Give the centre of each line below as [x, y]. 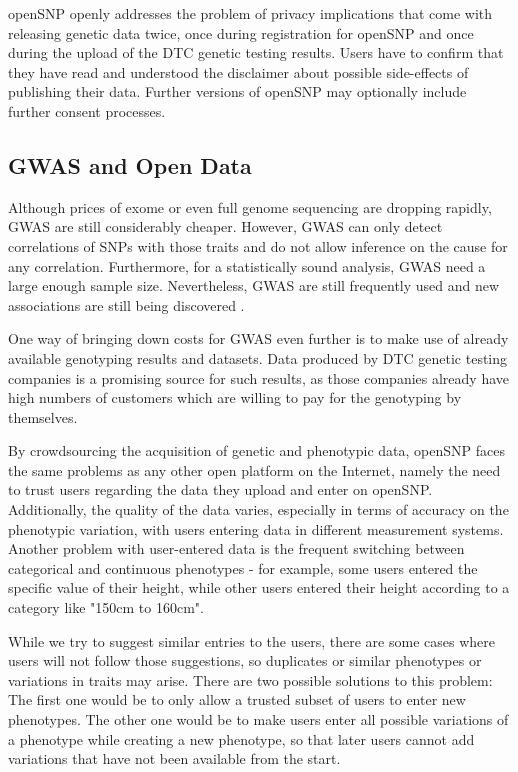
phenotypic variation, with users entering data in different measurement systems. [256, 528]
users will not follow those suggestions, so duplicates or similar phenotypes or [245, 660]
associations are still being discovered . [126, 304]
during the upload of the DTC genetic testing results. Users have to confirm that [256, 52]
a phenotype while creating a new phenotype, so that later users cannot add [241, 738]
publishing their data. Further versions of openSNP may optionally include [237, 91]
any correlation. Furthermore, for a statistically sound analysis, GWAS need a [247, 265]
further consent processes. [87, 110]
